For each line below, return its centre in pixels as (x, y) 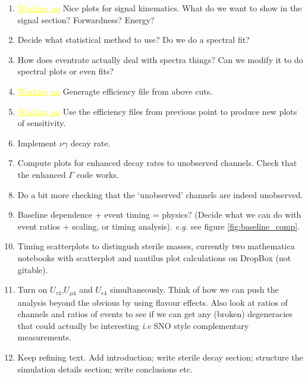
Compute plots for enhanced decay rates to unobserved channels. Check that (157, 163)
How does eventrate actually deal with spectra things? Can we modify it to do (160, 59)
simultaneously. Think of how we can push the (194, 289)
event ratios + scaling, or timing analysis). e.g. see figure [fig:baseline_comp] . (159, 226)
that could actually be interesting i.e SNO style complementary (133, 325)
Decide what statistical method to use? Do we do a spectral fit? (133, 40)
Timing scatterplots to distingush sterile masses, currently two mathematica (156, 246)
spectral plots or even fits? (66, 71)
